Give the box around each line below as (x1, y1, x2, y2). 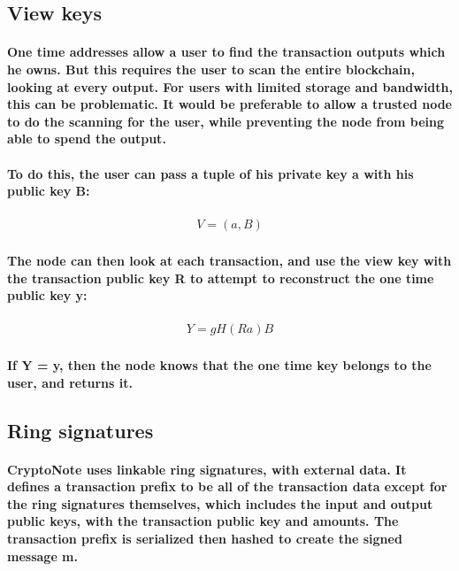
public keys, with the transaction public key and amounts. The (7, 512, 399, 530)
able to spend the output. (7, 129, 166, 148)
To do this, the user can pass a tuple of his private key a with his (7, 164, 414, 182)
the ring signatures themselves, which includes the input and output (7, 494, 433, 513)
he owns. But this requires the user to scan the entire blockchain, (7, 59, 415, 78)
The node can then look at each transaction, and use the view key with (7, 251, 452, 269)
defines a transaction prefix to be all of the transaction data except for (7, 477, 448, 496)
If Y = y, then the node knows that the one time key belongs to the (7, 355, 432, 374)
